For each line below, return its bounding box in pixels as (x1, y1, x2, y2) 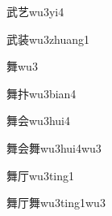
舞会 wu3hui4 (6, 112, 70, 129)
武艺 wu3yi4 (6, 3, 64, 19)
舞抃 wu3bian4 (6, 84, 77, 102)
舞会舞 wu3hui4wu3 (6, 139, 102, 156)
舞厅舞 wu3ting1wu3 (6, 194, 106, 211)
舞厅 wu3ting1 (6, 166, 75, 184)
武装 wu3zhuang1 (6, 30, 90, 47)
